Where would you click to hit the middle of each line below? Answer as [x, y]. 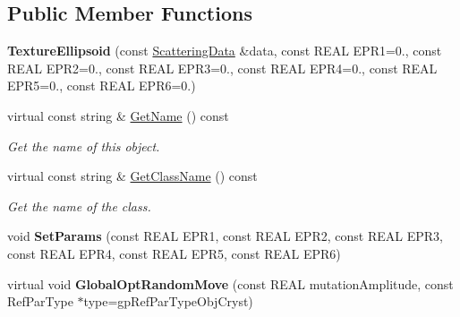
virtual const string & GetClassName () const [132, 176]
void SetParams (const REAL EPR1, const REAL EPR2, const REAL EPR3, [225, 236]
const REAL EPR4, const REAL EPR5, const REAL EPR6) [174, 253]
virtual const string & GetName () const [118, 115]
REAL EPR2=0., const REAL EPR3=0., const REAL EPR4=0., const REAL [222, 68]
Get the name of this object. [84, 146]
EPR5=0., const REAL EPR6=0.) [102, 86]
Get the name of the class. [79, 206]
